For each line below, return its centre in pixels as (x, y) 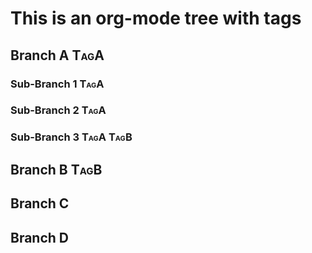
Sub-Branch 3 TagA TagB (71, 137)
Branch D (39, 237)
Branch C (40, 203)
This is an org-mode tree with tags (156, 18)
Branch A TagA (57, 55)
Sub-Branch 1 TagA (57, 84)
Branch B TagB (56, 169)
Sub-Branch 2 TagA (58, 110)
